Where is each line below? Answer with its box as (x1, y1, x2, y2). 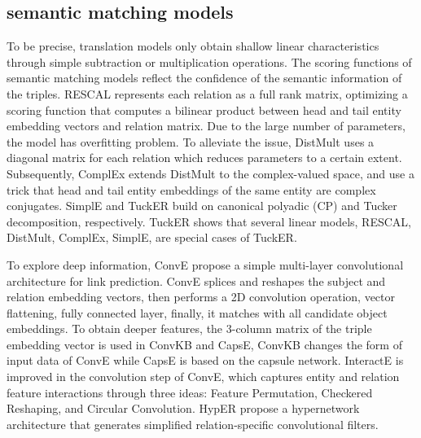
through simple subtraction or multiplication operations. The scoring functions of (7, 53, 412, 70)
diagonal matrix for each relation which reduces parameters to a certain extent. (7, 149, 402, 166)
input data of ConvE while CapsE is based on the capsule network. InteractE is (7, 352, 404, 369)
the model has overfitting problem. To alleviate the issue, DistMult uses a (7, 133, 375, 150)
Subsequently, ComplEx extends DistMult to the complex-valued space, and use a (7, 164, 414, 182)
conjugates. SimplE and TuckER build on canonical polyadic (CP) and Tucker (7, 197, 397, 214)
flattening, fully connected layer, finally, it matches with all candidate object (7, 304, 388, 321)
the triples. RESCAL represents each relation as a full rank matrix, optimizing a (7, 85, 408, 102)
